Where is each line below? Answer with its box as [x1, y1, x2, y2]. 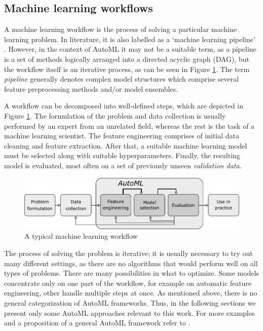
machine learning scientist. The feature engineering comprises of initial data [4, 130, 240, 141]
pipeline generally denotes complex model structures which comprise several [4, 73, 239, 84]
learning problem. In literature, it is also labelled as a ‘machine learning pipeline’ [4, 33, 255, 44]
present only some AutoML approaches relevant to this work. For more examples [4, 307, 255, 318]
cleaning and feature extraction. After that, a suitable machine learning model [4, 140, 247, 151]
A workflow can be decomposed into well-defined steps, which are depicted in [4, 100, 243, 111]
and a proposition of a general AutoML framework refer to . [4, 317, 191, 328]
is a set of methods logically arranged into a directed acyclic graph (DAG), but [4, 53, 250, 64]
